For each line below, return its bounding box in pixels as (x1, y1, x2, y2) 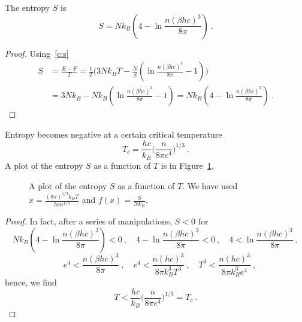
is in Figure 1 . (161, 159, 214, 171)
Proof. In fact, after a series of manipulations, (5, 215, 173, 227)
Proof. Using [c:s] (5, 47, 69, 59)
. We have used (182, 179, 238, 192)
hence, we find (5, 276, 57, 288)
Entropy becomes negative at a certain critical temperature (5, 127, 222, 140)
